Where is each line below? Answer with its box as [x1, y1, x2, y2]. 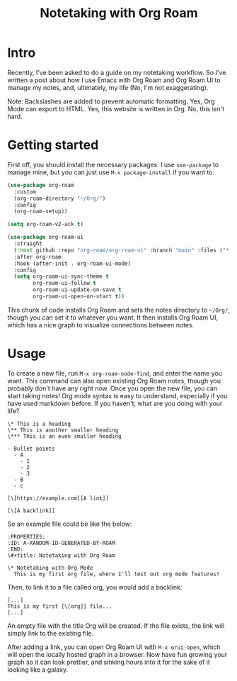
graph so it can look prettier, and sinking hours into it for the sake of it [7, 658, 210, 666]
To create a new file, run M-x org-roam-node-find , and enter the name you [7, 368, 223, 377]
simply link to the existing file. [7, 629, 94, 637]
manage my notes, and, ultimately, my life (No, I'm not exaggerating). [7, 83, 209, 91]
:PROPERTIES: [7, 533, 46, 540]
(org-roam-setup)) [13, 208, 69, 215]
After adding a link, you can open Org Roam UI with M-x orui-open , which [7, 643, 221, 651]
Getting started [7, 137, 99, 153]
